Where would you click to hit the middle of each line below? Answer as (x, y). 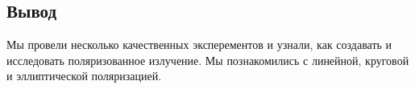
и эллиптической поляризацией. (84, 76)
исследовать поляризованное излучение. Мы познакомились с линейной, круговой (208, 60)
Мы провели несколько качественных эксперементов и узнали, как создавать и (199, 44)
